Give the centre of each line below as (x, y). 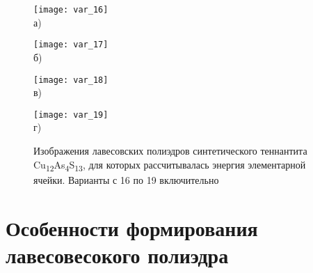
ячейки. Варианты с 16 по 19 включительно (126, 179)
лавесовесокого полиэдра (117, 255)
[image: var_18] (71, 80)
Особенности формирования (132, 227)
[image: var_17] (71, 45)
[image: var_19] (71, 115)
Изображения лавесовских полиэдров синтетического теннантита (170, 150)
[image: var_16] (71, 10)
